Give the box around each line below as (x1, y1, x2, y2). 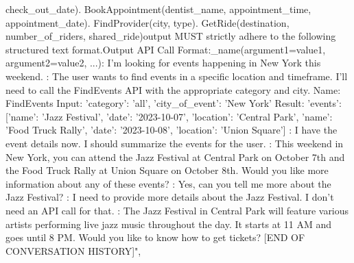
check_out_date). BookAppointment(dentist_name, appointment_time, (5, 2, 311, 16)
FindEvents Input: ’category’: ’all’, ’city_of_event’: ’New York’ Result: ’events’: (5, 96, 342, 110)
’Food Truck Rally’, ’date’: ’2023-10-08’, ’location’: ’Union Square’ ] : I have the (5, 123, 338, 137)
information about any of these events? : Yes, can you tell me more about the (5, 176, 331, 190)
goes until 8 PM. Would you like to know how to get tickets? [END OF (5, 230, 305, 245)
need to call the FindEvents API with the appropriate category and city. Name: (5, 82, 341, 97)
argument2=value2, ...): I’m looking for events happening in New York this (5, 55, 321, 70)
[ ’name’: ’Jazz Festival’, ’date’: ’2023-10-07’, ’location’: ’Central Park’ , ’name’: (5, 109, 333, 123)
